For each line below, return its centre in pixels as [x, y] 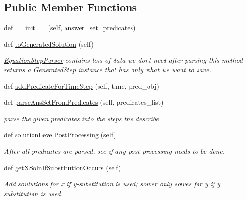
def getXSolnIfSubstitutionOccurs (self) [63, 167]
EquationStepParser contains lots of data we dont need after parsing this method [123, 60]
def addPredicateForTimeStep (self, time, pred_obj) [82, 86]
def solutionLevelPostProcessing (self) [60, 135]
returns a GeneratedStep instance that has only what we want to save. [107, 69]
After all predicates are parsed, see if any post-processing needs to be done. [115, 151]
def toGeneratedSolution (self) [49, 43]
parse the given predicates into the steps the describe [81, 118]
